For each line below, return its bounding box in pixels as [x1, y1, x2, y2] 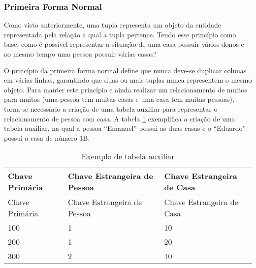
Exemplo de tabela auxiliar [81, 150, 175, 162]
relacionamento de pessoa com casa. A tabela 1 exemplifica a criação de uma [4, 113, 235, 123]
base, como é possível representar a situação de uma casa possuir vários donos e [4, 39, 244, 49]
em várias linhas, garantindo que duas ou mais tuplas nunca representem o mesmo [4, 75, 252, 85]
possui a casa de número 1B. [4, 132, 90, 143]
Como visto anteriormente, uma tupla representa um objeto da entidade [4, 20, 221, 30]
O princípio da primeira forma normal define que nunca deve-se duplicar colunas [4, 65, 247, 75]
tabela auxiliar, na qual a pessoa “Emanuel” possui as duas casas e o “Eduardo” [4, 123, 246, 133]
